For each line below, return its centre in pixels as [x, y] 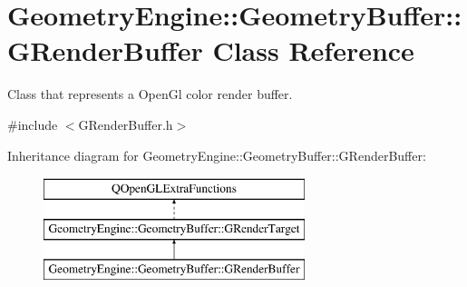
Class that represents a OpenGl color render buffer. [150, 94]
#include [33, 124]
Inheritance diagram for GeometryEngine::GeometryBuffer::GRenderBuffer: [217, 155]
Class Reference [313, 50]
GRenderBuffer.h [126, 124]
